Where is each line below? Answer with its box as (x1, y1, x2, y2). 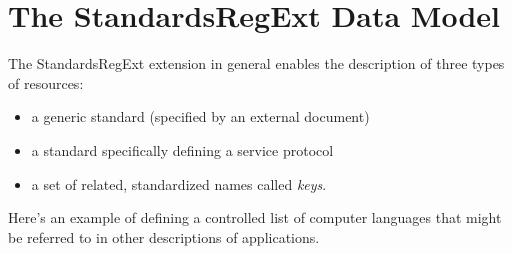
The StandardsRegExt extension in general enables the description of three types (8, 53, 505, 74)
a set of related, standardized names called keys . (31, 173, 327, 194)
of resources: (8, 72, 84, 93)
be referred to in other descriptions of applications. (8, 226, 320, 247)
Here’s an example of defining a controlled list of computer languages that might (8, 207, 502, 228)
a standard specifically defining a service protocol (31, 139, 334, 160)
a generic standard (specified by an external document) (31, 106, 370, 127)
